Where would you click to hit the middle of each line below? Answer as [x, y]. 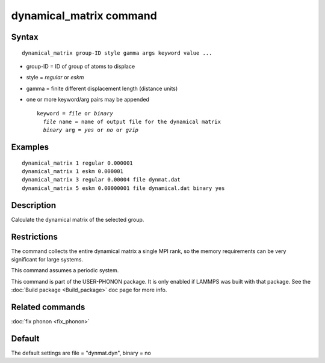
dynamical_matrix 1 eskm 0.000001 [73, 172]
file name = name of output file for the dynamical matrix [132, 121]
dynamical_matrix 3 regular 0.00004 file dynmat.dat [101, 180]
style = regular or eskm [55, 78]
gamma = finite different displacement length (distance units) [102, 88]
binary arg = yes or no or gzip [91, 130]
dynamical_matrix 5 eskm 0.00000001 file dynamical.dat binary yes [123, 188]
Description [34, 205]
